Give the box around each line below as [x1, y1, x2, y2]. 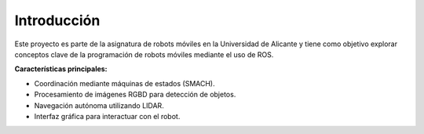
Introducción [14, 12, 101, 29]
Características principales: [14, 64, 108, 74]
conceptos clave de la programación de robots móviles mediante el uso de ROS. [14, 49, 274, 59]
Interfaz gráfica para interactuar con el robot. [34, 111, 181, 121]
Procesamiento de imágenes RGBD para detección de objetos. [34, 90, 236, 100]
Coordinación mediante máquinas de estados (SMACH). [34, 78, 215, 88]
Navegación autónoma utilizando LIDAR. [34, 100, 164, 110]
